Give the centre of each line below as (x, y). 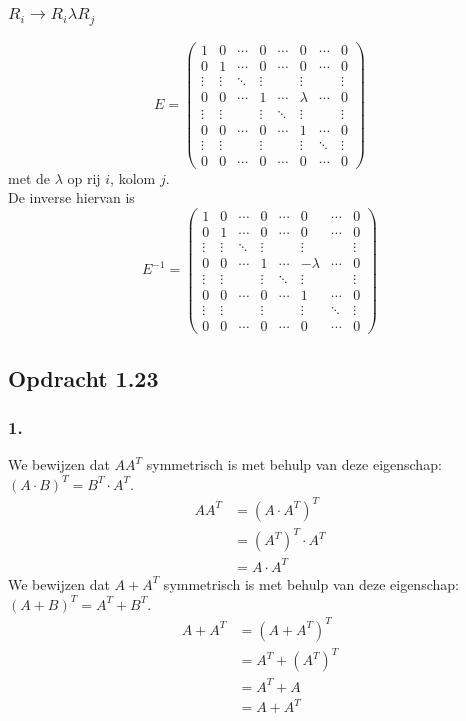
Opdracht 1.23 (83, 377)
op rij (84, 177)
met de (29, 177)
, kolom (133, 177)
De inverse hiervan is (71, 197)
